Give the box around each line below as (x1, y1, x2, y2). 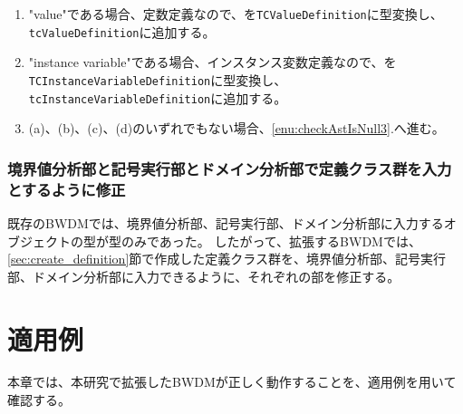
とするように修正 (7, 178, 126, 200)
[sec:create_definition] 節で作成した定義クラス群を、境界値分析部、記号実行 (7, 249, 447, 268)
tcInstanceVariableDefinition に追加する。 (28, 88, 287, 107)
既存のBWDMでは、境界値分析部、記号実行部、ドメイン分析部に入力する (7, 213, 444, 232)
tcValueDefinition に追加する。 (28, 22, 216, 41)
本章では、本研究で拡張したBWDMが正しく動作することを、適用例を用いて (7, 372, 457, 391)
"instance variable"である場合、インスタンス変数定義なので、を (28, 53, 397, 72)
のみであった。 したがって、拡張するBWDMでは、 (121, 231, 421, 250)
